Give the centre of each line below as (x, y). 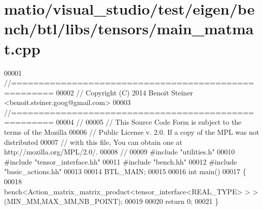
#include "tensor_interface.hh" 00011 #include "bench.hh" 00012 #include (121, 161)
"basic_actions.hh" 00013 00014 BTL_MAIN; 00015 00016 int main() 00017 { (125, 171)
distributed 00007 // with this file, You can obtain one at (93, 142)
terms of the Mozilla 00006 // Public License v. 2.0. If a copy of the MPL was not (132, 132)
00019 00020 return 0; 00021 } (172, 201)
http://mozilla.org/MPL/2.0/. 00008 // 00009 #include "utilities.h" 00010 (120, 152)
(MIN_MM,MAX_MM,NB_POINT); (64, 201)
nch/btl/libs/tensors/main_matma (129, 29)
